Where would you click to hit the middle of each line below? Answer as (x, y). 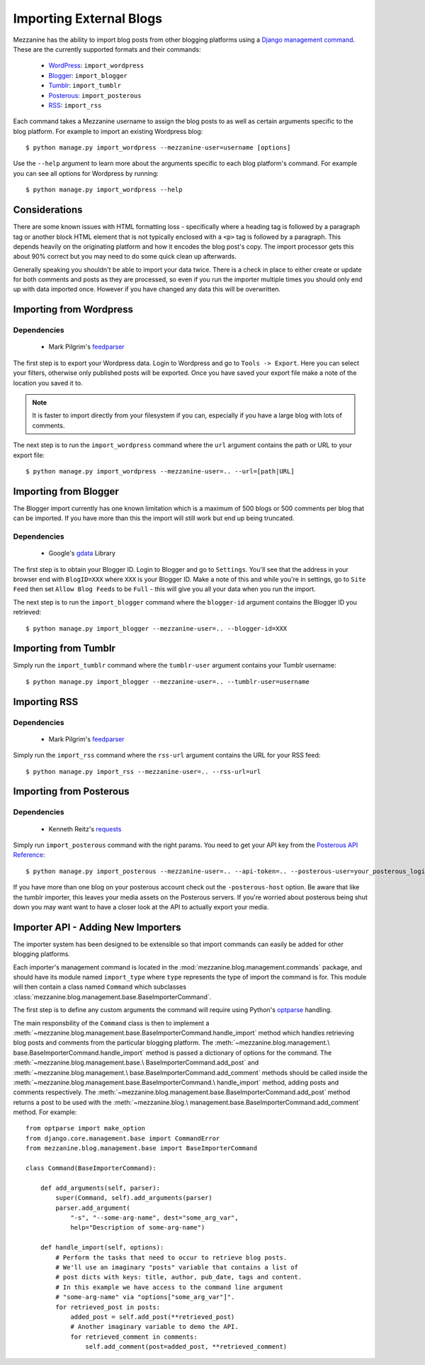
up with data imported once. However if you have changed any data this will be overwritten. (147, 289)
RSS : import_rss (75, 105)
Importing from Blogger (66, 491)
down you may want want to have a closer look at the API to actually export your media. (141, 906)
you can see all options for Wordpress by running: (86, 173)
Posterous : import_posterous (95, 95)
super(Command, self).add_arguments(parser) (134, 1198)
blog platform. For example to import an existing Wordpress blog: (108, 131)
